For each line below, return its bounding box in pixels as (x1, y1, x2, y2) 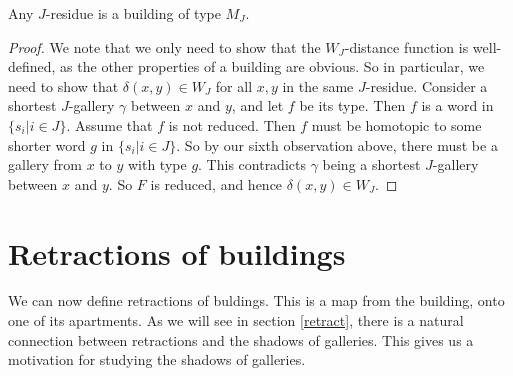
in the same (282, 75, 354, 96)
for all (215, 75, 253, 96)
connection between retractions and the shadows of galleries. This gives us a (8, 329, 474, 350)
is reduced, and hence (150, 173, 283, 194)
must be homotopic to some (311, 114, 482, 135)
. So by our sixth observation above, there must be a (176, 134, 498, 155)
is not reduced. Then (168, 114, 296, 135)
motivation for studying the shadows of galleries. (8, 349, 306, 370)
